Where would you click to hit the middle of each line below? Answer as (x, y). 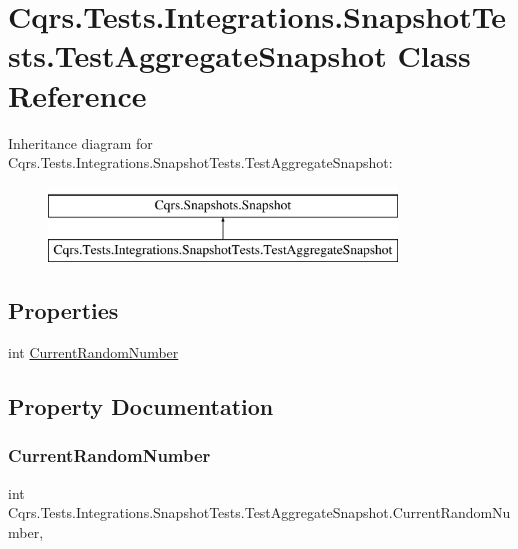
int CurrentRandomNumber (93, 352)
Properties (63, 310)
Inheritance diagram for (80, 142)
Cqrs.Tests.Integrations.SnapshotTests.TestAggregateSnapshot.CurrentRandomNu (259, 512)
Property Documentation (141, 406)
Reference (77, 94)
